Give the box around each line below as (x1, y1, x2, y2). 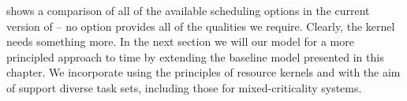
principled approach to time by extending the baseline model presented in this (6, 48, 384, 65)
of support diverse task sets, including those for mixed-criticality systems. (6, 79, 362, 95)
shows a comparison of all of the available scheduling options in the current (6, 2, 370, 18)
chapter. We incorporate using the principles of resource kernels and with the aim (6, 64, 401, 80)
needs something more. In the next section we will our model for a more (6, 33, 354, 50)
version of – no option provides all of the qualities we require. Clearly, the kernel (6, 17, 395, 34)
